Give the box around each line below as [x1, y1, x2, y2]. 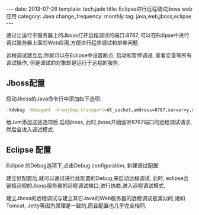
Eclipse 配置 [6, 145, 52, 155]
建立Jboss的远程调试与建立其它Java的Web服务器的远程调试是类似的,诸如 [6, 194, 185, 201]
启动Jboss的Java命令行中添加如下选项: [6, 95, 102, 102]
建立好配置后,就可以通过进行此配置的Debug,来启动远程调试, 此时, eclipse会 [6, 174, 189, 182]
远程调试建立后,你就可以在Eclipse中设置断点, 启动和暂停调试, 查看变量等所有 [6, 52, 192, 59]
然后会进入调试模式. [6, 126, 55, 133]
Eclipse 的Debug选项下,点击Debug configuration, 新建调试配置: [6, 162, 160, 169]
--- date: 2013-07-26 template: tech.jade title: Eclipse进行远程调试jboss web [6, 5, 192, 12]
